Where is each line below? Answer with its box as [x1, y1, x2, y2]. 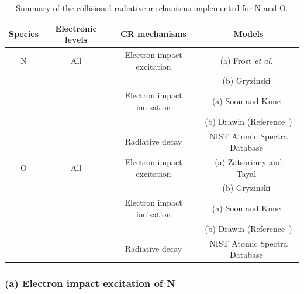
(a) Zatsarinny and [215, 156, 282, 168]
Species [9, 28, 39, 40]
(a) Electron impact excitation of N [5, 276, 175, 290]
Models [233, 28, 264, 40]
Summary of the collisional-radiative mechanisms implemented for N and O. [16, 2, 288, 13]
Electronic [55, 22, 97, 34]
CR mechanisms [120, 28, 186, 40]
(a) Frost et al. [220, 54, 273, 66]
